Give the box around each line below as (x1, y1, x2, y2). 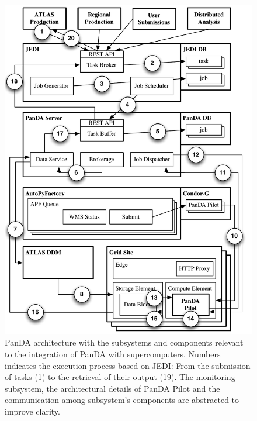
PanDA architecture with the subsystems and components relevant (5, 336, 244, 348)
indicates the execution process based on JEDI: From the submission (5, 359, 251, 371)
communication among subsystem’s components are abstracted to (5, 394, 239, 406)
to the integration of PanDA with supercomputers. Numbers (5, 348, 221, 360)
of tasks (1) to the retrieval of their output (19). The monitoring (5, 371, 235, 383)
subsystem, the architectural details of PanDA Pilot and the (5, 382, 220, 394)
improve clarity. (5, 405, 60, 417)
